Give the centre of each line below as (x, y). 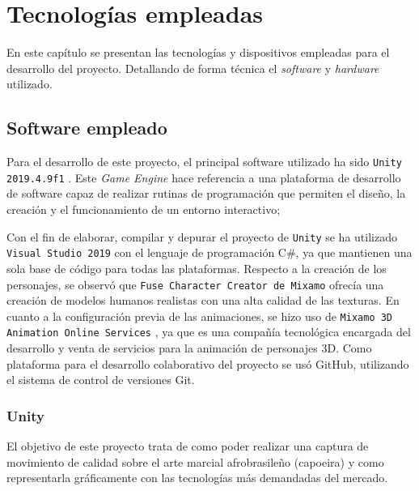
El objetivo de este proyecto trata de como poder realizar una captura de (188, 446)
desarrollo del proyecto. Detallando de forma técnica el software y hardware (193, 68)
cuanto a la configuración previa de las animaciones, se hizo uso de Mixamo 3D (200, 316)
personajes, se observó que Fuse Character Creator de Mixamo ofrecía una (195, 284)
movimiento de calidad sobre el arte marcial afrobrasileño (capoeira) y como (195, 461)
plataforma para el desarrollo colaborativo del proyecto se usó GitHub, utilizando (208, 363)
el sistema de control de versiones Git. (101, 380)
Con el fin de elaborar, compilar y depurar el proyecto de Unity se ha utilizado (202, 236)
